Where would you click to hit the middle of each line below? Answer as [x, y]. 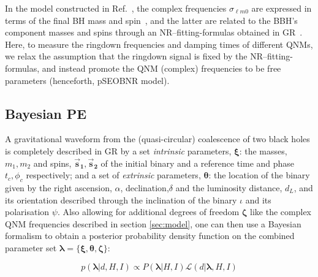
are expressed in [282, 8]
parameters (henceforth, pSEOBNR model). [87, 80]
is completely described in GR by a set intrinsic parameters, [118, 150]
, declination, [145, 187]
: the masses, [263, 150]
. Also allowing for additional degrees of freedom [148, 212]
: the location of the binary [259, 175]
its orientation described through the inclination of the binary [121, 199]
